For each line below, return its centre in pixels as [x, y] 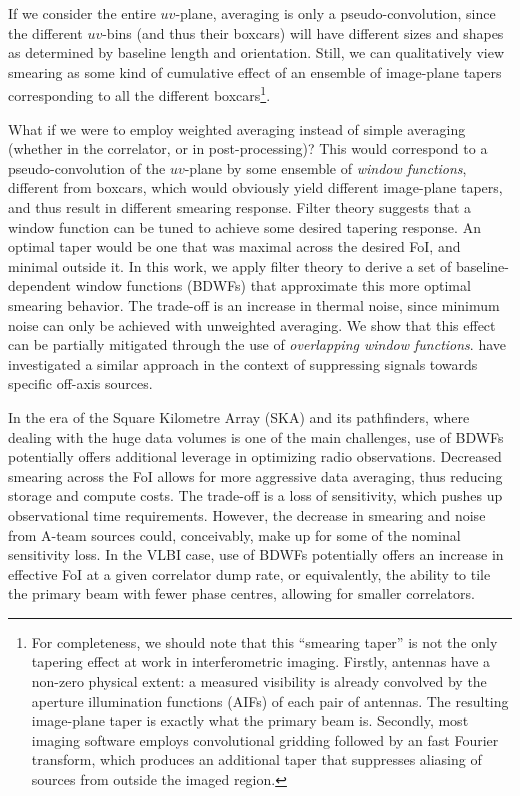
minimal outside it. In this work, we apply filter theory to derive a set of [230, 265]
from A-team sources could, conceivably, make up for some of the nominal [234, 534]
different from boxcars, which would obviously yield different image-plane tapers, [255, 187]
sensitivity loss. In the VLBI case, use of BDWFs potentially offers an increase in [256, 554]
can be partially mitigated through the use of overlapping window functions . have [257, 344]
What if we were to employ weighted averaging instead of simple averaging [237, 128]
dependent [40, 285]
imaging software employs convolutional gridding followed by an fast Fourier [265, 739]
